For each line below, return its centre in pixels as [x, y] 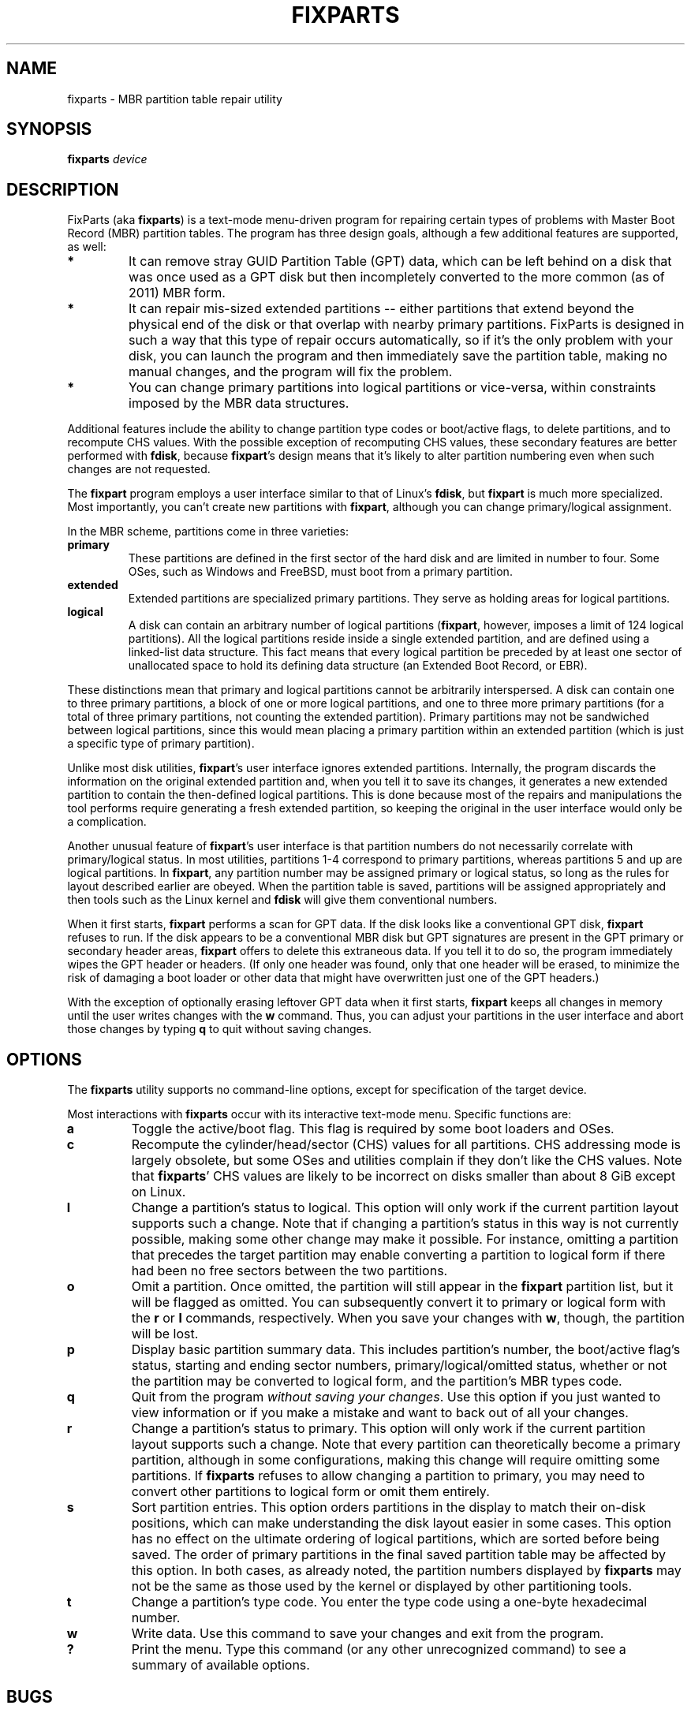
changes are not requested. [139, 469]
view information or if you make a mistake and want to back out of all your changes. [380, 1413]
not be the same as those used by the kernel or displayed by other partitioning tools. [381, 1586]
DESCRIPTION [63, 189]
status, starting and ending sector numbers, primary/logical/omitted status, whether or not [399, 1366]
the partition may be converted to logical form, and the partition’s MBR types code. [377, 1381]
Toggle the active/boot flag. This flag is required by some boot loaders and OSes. [373, 1129]
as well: [87, 247]
